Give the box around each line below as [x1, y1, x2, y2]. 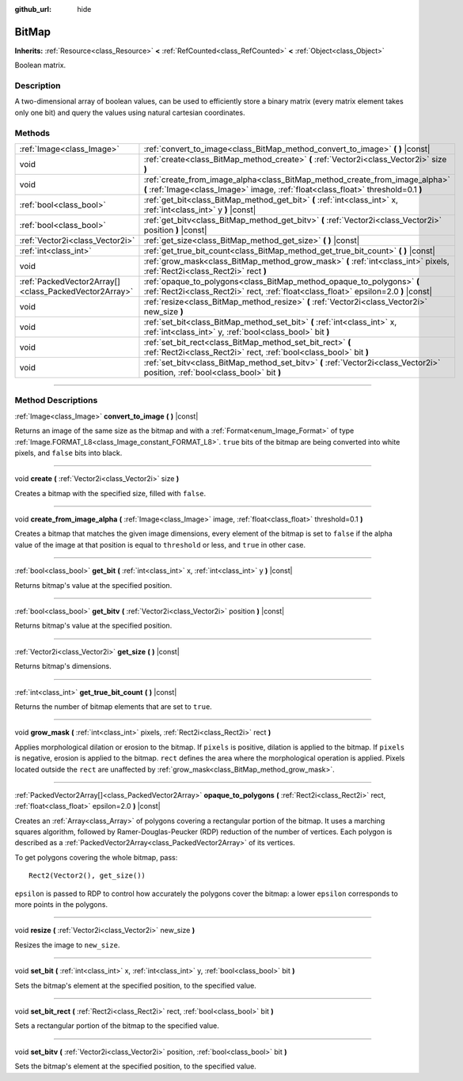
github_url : [14, 5, 51, 13]
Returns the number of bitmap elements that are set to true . [14, 701, 213, 711]
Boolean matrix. [14, 60, 66, 70]
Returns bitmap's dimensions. [14, 662, 112, 671]
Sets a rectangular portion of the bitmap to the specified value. [14, 1021, 219, 1030]
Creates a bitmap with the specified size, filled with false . [14, 488, 207, 498]
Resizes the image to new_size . [14, 940, 120, 950]
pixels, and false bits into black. [14, 448, 123, 457]
